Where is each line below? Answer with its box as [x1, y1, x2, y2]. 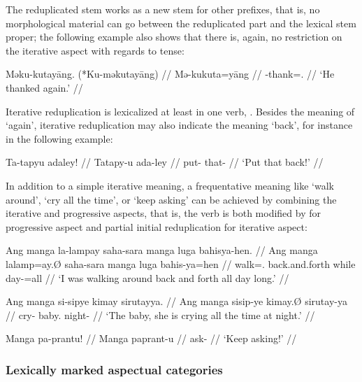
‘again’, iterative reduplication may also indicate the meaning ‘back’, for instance [6, 118, 353, 132]
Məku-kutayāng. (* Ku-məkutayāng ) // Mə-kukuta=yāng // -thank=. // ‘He [6, 66, 335, 81]
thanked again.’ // [6, 80, 83, 94]
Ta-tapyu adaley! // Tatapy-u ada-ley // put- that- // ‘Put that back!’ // [6, 155, 324, 169]
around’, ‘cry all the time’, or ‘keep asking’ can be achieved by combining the [6, 192, 337, 206]
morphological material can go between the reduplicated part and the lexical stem [6, 15, 356, 30]
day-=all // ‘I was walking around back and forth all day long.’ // [6, 270, 289, 285]
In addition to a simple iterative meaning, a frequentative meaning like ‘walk [6, 178, 334, 192]
